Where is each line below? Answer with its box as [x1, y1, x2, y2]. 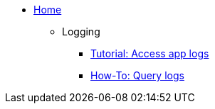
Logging [62, 25, 100, 38]
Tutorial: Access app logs [90, 47, 209, 59]
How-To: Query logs [90, 69, 184, 81]
